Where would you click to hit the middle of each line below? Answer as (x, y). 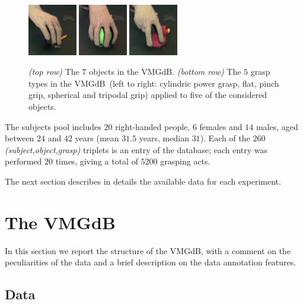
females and (221, 126)
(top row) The (54, 72)
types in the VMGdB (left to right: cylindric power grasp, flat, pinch (154, 83)
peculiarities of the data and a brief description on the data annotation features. (151, 262)
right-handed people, (153, 126)
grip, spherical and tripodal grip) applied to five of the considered (148, 95)
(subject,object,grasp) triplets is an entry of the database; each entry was (136, 149)
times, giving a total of (97, 161)
